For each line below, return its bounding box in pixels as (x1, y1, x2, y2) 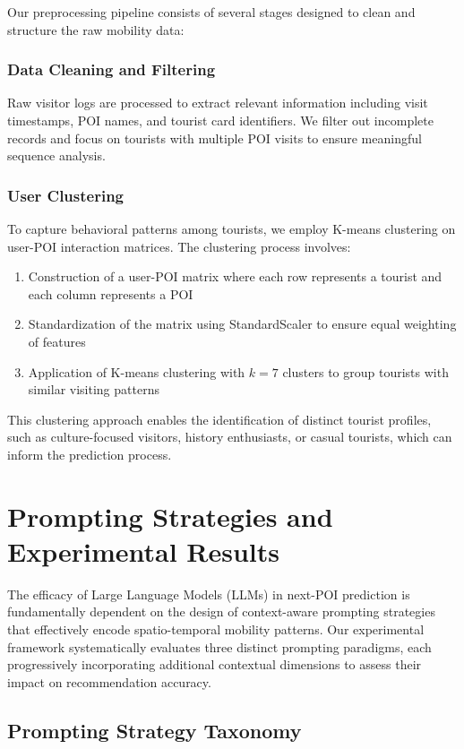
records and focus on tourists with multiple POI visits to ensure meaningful (7, 128, 422, 147)
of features (28, 331, 86, 350)
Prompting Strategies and (7, 497, 333, 534)
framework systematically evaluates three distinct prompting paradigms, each (7, 637, 432, 656)
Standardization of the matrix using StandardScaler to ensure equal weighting (28, 314, 457, 333)
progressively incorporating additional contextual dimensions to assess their (7, 655, 422, 674)
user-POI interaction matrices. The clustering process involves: (7, 237, 351, 255)
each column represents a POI (28, 284, 193, 303)
